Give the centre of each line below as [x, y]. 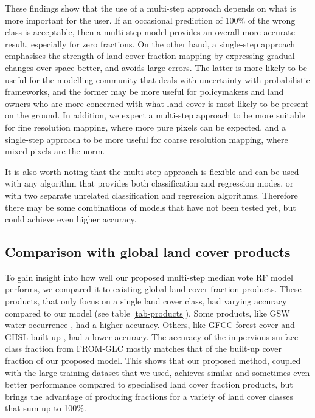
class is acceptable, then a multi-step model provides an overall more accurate [150, 32]
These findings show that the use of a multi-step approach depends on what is [151, 8]
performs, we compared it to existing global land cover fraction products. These [153, 289]
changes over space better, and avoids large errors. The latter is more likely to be [156, 67]
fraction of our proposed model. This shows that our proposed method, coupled [153, 361]
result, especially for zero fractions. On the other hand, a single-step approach [150, 43]
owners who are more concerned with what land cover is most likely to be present [157, 103]
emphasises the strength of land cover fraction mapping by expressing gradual [150, 56]
